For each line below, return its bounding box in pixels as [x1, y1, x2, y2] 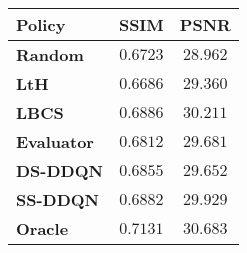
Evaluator [16, 130, 94, 153]
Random [16, 43, 84, 66]
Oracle [16, 217, 69, 240]
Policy [16, 13, 66, 36]
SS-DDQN [16, 188, 100, 211]
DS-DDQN [16, 159, 103, 182]
